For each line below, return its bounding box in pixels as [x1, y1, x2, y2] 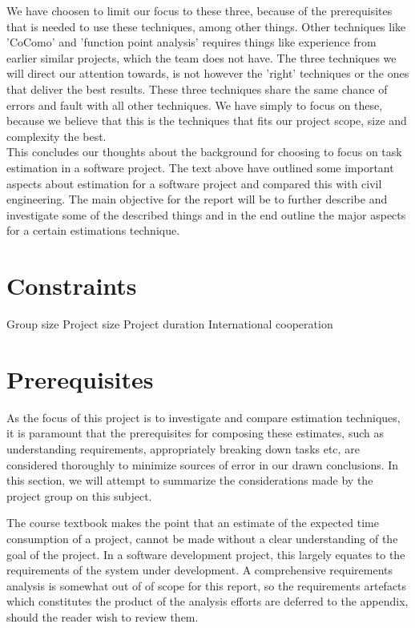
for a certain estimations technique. [6, 222, 180, 239]
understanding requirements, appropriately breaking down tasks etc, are [6, 440, 360, 457]
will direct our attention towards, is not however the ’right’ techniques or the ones [6, 65, 409, 82]
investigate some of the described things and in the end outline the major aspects [6, 206, 406, 223]
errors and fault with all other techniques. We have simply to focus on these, [6, 96, 383, 113]
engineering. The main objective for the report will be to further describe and [6, 191, 388, 207]
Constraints [6, 269, 137, 302]
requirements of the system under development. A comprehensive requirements [6, 562, 393, 578]
